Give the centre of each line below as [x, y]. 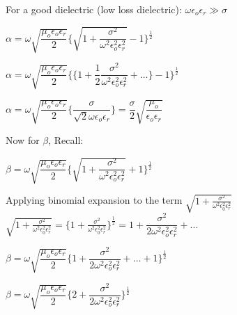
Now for [23, 140]
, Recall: [66, 140]
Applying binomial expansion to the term [94, 200]
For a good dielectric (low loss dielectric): [94, 9]
